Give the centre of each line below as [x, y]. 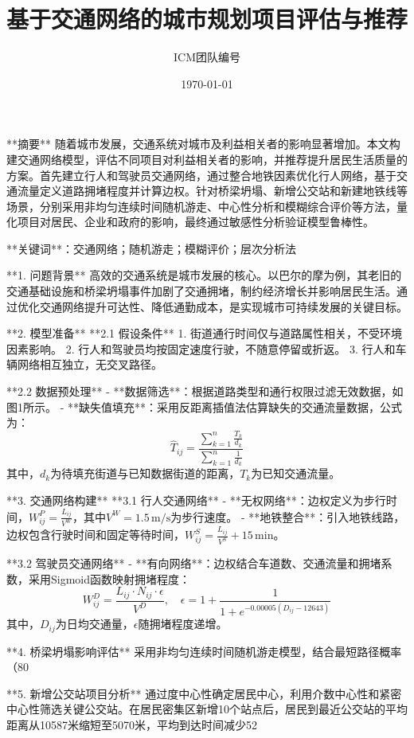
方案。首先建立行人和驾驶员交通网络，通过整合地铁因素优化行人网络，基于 [201, 175]
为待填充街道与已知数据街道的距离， [145, 473]
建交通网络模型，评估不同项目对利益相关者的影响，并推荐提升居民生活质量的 [207, 159]
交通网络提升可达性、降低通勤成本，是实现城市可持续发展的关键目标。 [223, 306]
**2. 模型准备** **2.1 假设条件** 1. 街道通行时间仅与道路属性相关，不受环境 [204, 333]
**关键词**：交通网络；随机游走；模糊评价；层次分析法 [151, 248]
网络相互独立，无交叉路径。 [90, 364]
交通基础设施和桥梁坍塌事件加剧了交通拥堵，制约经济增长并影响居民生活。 [201, 291]
